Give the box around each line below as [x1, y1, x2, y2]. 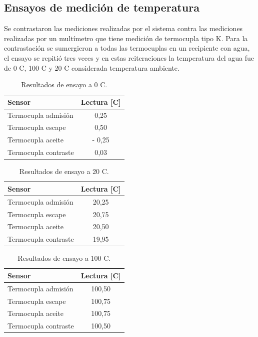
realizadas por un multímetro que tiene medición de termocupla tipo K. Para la [4, 33, 248, 43]
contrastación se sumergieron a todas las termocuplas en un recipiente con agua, [4, 43, 250, 53]
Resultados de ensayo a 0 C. [21, 79, 107, 90]
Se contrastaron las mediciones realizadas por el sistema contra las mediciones [4, 23, 243, 34]
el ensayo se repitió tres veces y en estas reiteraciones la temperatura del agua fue [4, 52, 254, 63]
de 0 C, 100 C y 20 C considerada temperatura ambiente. [4, 62, 179, 73]
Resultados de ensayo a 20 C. [19, 166, 109, 177]
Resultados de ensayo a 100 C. [17, 253, 111, 263]
